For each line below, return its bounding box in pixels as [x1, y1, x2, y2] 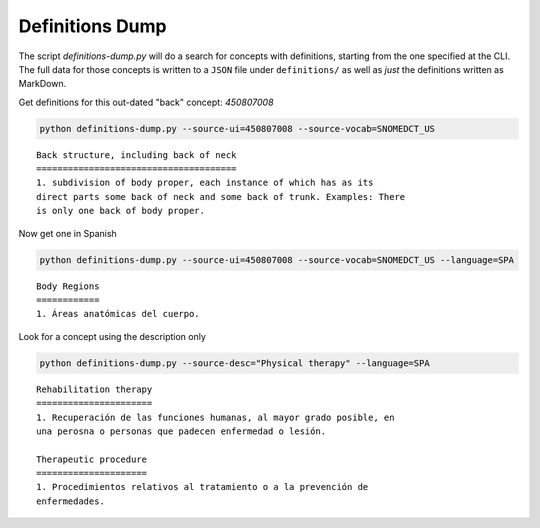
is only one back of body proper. [36, 205, 205, 217]
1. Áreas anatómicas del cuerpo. [36, 308, 200, 320]
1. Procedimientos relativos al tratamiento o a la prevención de [36, 481, 369, 493]
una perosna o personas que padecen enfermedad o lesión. [36, 425, 327, 437]
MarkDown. [18, 78, 67, 90]
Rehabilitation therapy [36, 383, 153, 395]
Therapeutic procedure [36, 453, 148, 465]
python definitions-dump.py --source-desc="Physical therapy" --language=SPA [39, 357, 430, 369]
